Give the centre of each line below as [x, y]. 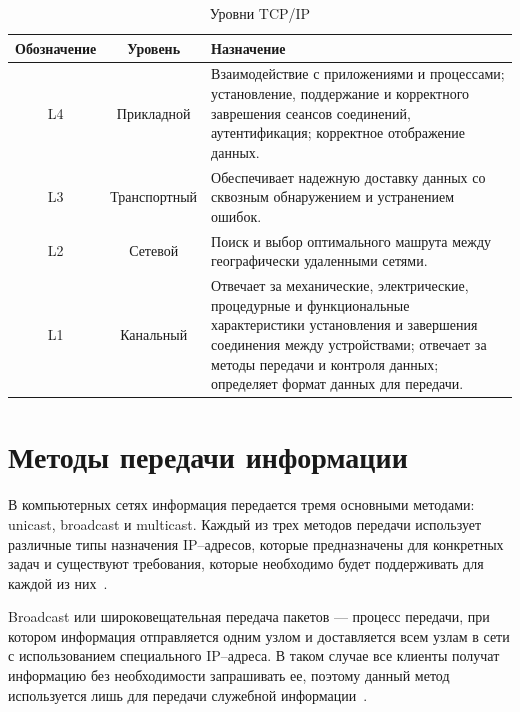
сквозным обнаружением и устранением [333, 196]
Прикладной [153, 112]
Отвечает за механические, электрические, [340, 285]
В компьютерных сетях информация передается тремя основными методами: [241, 504]
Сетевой [154, 250]
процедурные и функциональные [310, 304]
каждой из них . [58, 582]
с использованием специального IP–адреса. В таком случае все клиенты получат [254, 655]
